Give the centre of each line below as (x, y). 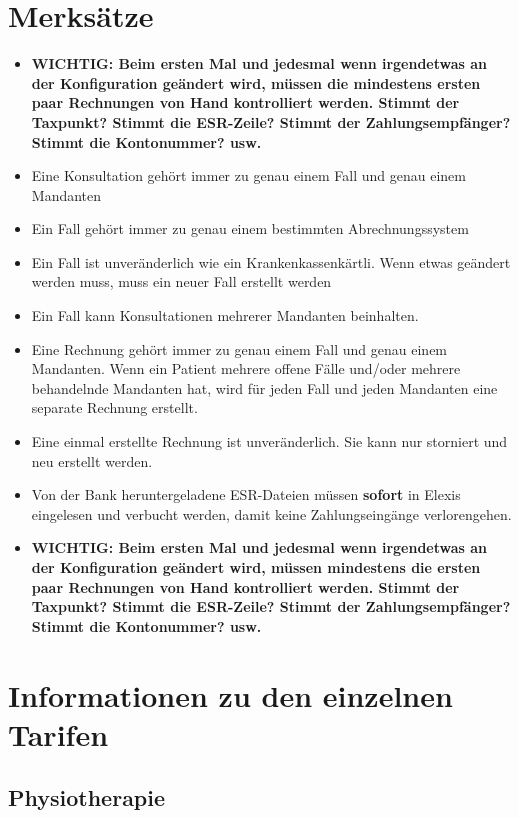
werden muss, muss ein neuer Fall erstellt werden (181, 281)
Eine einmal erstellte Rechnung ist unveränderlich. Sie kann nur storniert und (269, 441)
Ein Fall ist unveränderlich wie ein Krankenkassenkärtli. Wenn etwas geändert (271, 261)
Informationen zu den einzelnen (230, 694)
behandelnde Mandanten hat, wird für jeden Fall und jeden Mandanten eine (264, 387)
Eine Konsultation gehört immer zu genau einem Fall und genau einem (248, 175)
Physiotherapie (87, 797)
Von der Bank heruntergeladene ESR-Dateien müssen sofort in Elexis (246, 494)
